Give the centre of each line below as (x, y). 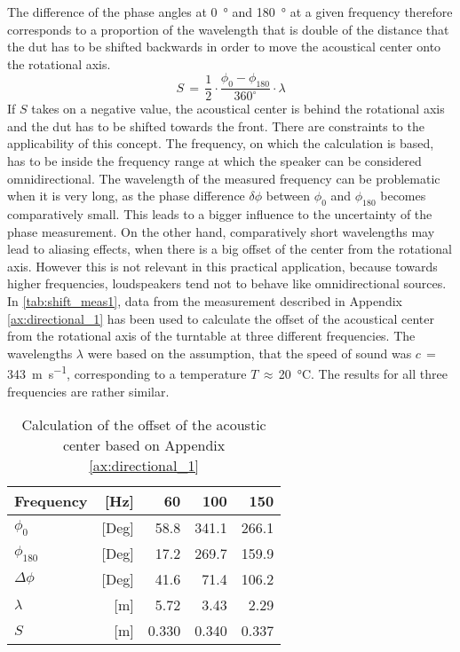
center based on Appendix (144, 445)
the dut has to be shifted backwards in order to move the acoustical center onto (224, 47)
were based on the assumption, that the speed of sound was (250, 353)
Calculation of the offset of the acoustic (144, 425)
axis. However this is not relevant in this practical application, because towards (222, 266)
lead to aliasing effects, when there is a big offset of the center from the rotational (230, 249)
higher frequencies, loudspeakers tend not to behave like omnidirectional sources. (227, 283)
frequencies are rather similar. (88, 391)
